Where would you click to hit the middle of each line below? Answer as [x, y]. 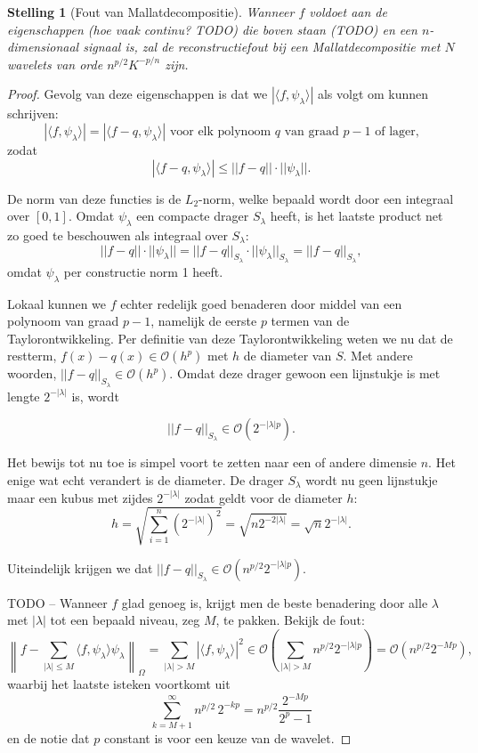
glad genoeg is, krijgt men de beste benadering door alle [275, 602]
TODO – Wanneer [57, 602]
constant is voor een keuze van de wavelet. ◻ [227, 738]
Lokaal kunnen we [57, 303]
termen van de [310, 321]
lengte [24, 396]
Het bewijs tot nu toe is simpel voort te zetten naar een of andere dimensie [212, 462]
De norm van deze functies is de [94, 198]
